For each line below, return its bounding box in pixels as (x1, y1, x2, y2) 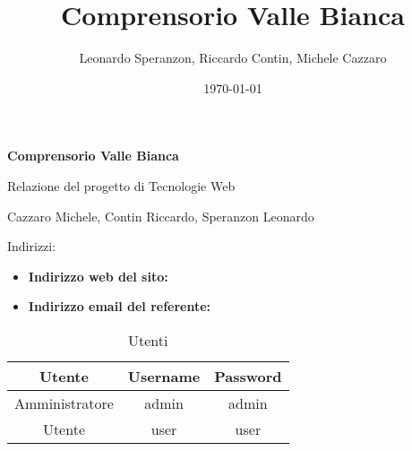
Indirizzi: (7, 237, 56, 256)
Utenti (128, 329, 168, 351)
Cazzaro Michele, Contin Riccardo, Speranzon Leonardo (7, 206, 314, 225)
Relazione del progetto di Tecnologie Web (7, 176, 236, 195)
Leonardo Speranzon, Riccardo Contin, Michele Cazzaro (79, 48, 387, 67)
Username (127, 365, 201, 386)
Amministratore (14, 392, 114, 413)
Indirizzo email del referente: (28, 297, 211, 316)
